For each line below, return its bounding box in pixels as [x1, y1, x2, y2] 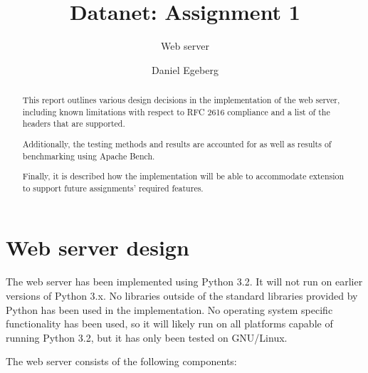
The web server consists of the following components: [6, 354, 237, 369]
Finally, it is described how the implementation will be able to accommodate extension [22, 170, 345, 182]
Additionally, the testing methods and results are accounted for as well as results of [22, 137, 332, 149]
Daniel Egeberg [152, 62, 219, 77]
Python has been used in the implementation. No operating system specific [6, 302, 333, 317]
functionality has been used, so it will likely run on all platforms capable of [6, 316, 333, 331]
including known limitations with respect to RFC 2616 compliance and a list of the [22, 105, 330, 117]
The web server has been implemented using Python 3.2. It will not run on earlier [6, 274, 363, 289]
